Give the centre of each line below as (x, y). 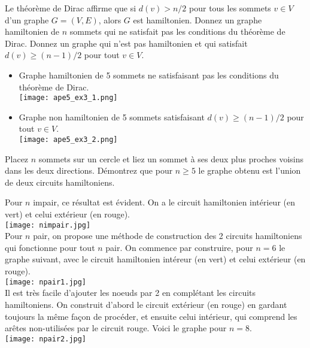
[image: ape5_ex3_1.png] (68, 98)
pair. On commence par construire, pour (179, 247)
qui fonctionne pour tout (50, 247)
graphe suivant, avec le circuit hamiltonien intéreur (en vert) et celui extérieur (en (155, 259)
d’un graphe (27, 19)
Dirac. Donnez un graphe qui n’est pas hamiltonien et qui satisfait (126, 43)
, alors (110, 19)
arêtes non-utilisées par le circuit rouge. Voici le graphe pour (116, 328)
